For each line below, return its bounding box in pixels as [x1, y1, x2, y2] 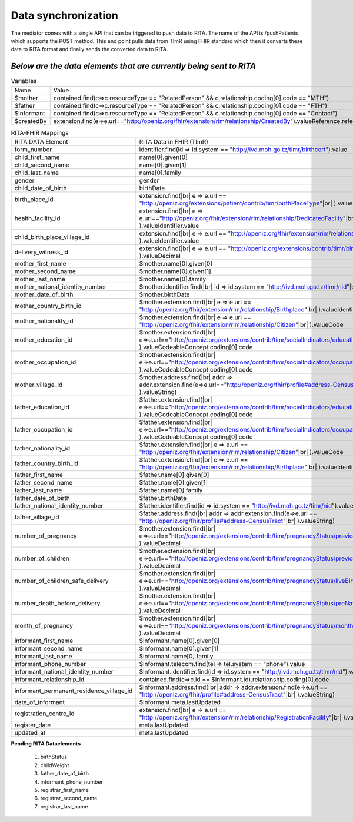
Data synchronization [11, 9, 119, 22]
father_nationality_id [14, 444, 71, 452]
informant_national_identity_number [14, 667, 114, 675]
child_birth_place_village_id [14, 233, 90, 241]
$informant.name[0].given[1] [139, 644, 219, 652]
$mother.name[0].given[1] [139, 267, 211, 275]
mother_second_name [14, 267, 76, 275]
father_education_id [14, 403, 70, 411]
